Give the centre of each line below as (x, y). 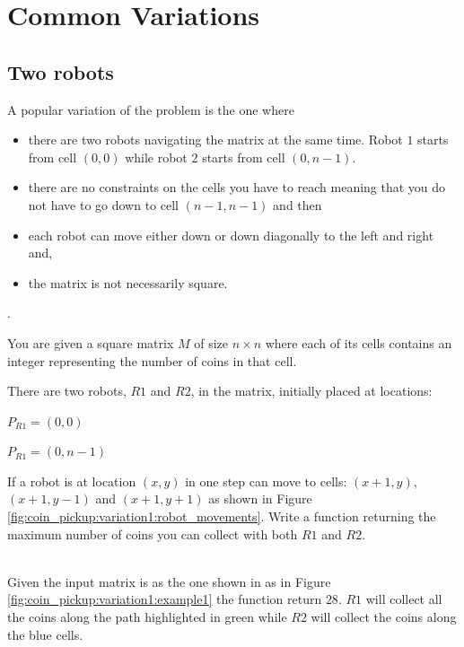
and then (298, 204)
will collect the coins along (384, 617)
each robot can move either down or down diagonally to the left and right (231, 235)
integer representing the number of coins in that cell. (152, 360)
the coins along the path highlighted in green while (147, 617)
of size (211, 342)
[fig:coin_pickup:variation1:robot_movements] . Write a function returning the (222, 516)
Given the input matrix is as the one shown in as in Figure (169, 581)
